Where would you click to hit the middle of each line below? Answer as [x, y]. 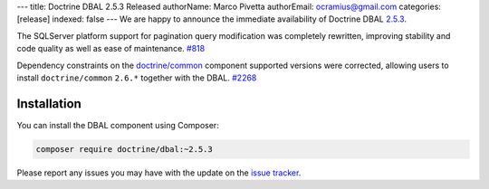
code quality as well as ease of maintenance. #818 [111, 49]
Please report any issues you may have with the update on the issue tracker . [159, 173]
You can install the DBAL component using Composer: [118, 125]
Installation [49, 104]
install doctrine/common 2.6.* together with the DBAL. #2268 [137, 78]
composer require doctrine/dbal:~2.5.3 [124, 149]
